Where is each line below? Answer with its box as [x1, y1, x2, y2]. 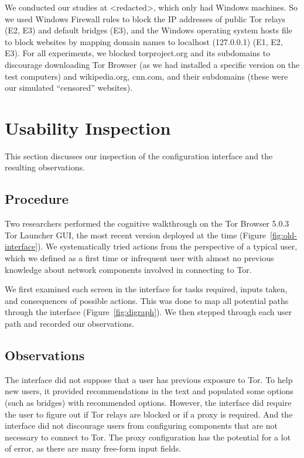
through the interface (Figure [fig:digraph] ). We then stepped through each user [5, 306, 292, 318]
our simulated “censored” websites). [5, 81, 133, 94]
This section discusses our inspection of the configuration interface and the [5, 149, 273, 162]
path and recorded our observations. [5, 317, 134, 330]
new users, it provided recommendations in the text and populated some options [5, 385, 293, 397]
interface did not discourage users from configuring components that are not [5, 419, 278, 432]
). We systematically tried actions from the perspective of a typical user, [37, 240, 298, 252]
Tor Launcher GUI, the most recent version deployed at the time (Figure [5, 228, 267, 241]
